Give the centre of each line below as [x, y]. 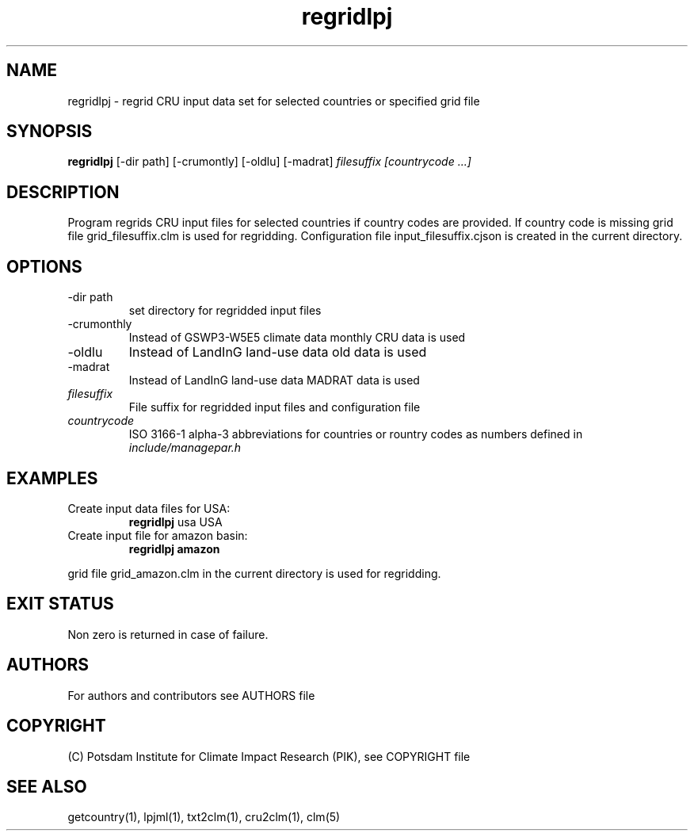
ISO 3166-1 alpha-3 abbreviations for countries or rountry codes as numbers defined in [356, 434]
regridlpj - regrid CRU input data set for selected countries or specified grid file [274, 101]
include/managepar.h [185, 448]
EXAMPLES [52, 478]
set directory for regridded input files [225, 311]
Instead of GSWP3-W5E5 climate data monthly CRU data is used [297, 338]
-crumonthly [100, 324]
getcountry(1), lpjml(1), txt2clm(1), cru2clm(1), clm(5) [204, 817]
